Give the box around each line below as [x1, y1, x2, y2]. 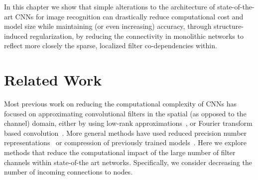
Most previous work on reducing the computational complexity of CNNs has [4, 98, 237, 109]
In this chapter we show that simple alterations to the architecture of [4, 1, 215, 11]
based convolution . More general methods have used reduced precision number [4, 127, 247, 138]
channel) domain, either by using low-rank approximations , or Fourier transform [4, 118, 253, 128]
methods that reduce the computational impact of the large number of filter [4, 147, 236, 158]
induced [4, 30, 28, 41]
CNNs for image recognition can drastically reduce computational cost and [15, 11, 244, 21]
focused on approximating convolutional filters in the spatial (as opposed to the [4, 108, 247, 118]
